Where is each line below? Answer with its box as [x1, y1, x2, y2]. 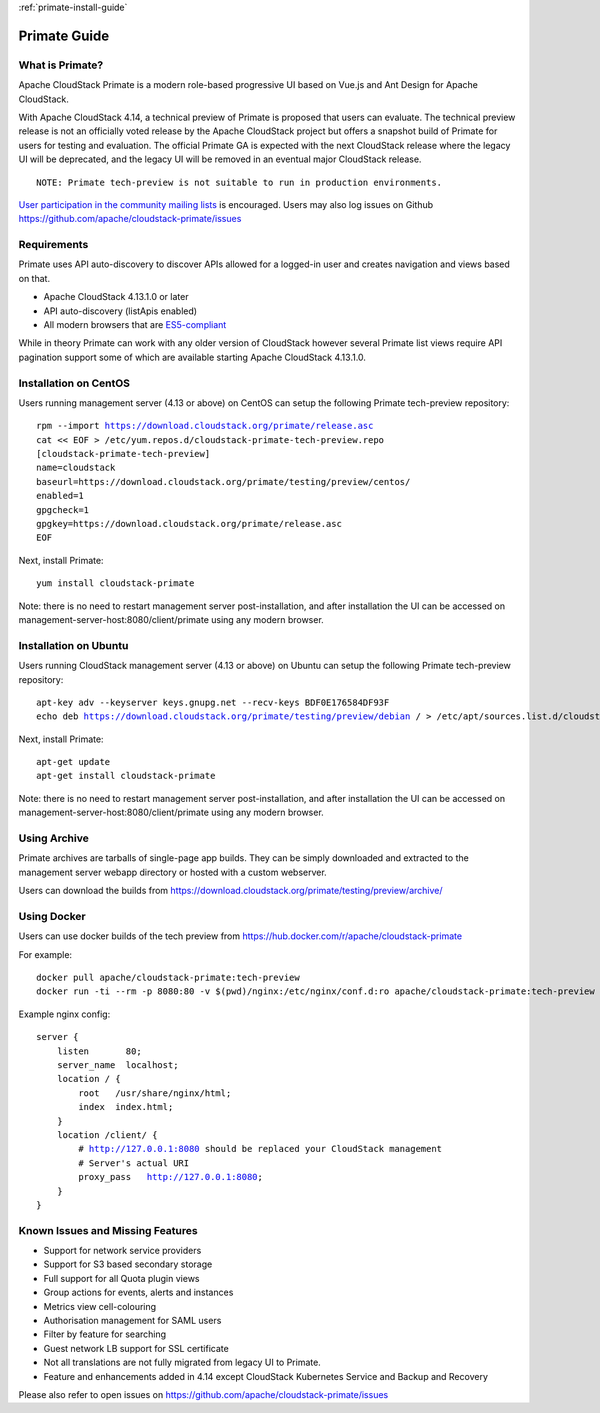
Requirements [18, 238, 89, 252]
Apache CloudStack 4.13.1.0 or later [43, 291, 189, 303]
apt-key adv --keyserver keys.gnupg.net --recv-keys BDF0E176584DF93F [36, 696, 390, 708]
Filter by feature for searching [43, 1328, 167, 1340]
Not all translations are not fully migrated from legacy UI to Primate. [43, 1356, 322, 1369]
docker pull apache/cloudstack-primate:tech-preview [36, 972, 300, 984]
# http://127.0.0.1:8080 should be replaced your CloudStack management [78, 1143, 443, 1155]
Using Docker [18, 909, 86, 923]
